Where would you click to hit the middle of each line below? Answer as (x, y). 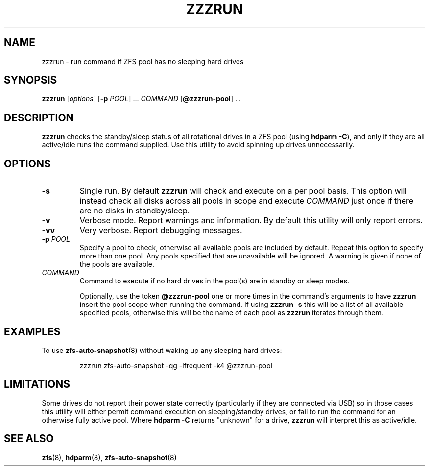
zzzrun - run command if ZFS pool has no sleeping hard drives (143, 61)
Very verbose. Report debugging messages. (161, 230)
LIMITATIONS (37, 384)
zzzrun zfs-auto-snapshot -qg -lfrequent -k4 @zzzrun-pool (176, 365)
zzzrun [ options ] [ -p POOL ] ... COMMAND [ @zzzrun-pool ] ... (142, 99)
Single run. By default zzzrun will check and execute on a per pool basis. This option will (243, 191)
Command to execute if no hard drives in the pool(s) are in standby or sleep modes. (214, 281)
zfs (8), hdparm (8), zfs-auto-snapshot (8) (109, 457)
